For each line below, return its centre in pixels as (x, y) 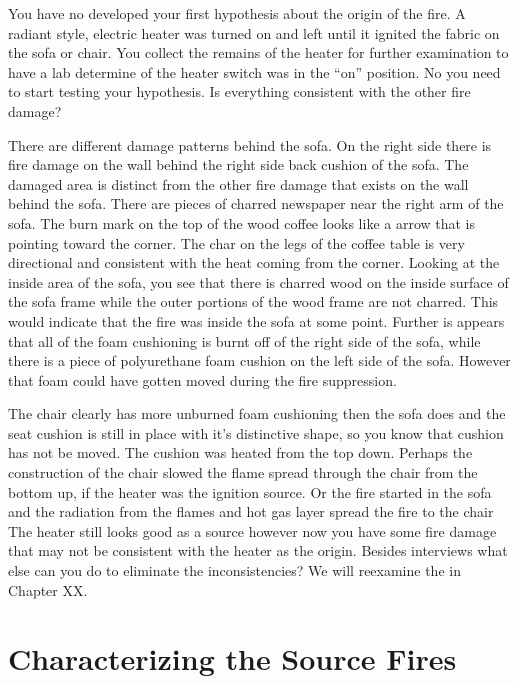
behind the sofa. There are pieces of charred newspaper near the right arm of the (256, 203)
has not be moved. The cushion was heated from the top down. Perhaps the (240, 452)
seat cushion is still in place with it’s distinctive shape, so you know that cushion (256, 432)
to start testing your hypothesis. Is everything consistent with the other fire (239, 91)
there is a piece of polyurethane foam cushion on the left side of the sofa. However (259, 360)
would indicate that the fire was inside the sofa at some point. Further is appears (256, 320)
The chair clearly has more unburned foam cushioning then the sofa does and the (257, 413)
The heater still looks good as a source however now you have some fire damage (252, 530)
